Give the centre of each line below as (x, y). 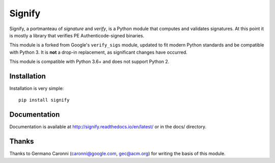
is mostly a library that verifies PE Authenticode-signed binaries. (77, 35)
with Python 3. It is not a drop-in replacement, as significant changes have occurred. (99, 52)
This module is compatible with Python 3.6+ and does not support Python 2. (89, 62)
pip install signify (44, 100)
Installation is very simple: (37, 88)
